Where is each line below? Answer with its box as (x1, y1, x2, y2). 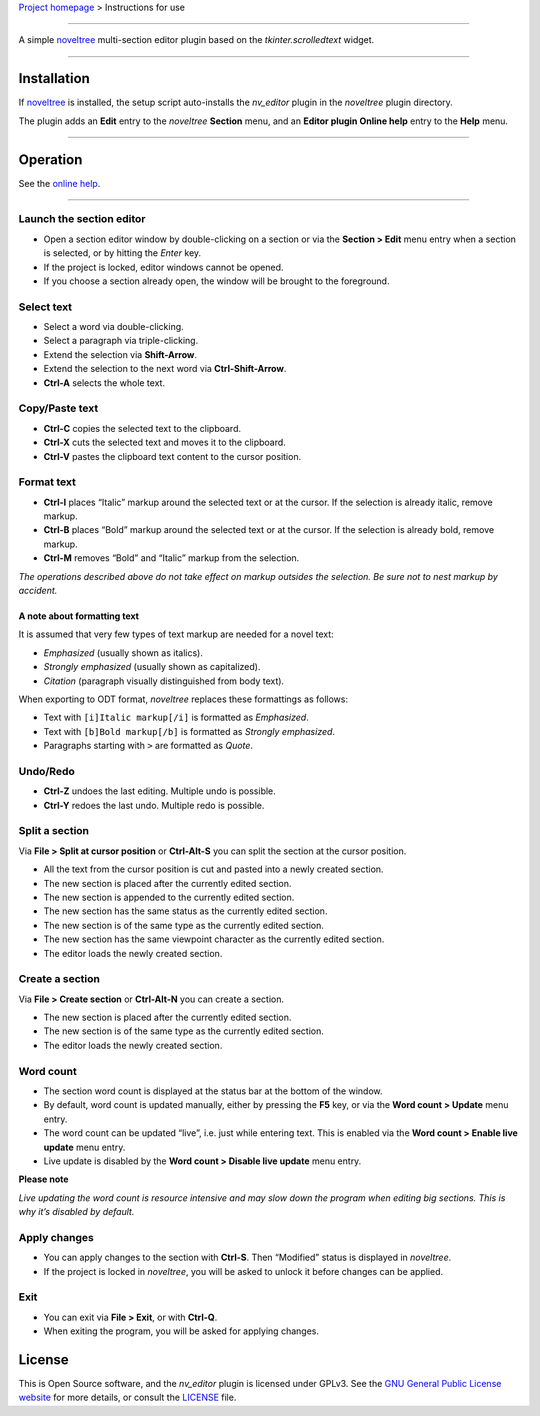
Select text (18, 300, 73, 314)
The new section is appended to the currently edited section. (43, 891, 295, 903)
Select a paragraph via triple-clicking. (43, 335, 199, 347)
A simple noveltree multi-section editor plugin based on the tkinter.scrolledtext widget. (18, 34, 375, 46)
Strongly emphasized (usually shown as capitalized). (43, 661, 261, 673)
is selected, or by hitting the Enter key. (43, 247, 202, 259)
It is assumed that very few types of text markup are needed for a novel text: (18, 628, 334, 640)
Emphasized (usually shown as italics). (43, 646, 204, 659)
